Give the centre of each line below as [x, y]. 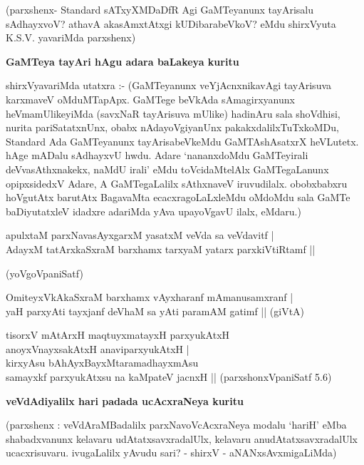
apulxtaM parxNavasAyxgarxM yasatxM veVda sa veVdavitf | [140, 235]
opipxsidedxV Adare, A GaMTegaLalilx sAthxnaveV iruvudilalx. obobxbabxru [177, 183]
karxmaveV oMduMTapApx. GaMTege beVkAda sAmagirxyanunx [150, 99]
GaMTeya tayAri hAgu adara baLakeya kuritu [123, 61]
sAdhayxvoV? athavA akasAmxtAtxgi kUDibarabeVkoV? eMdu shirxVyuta [171, 23]
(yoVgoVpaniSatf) [45, 273]
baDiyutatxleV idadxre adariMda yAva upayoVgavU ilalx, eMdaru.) [154, 211]
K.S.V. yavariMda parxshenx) [71, 37]
